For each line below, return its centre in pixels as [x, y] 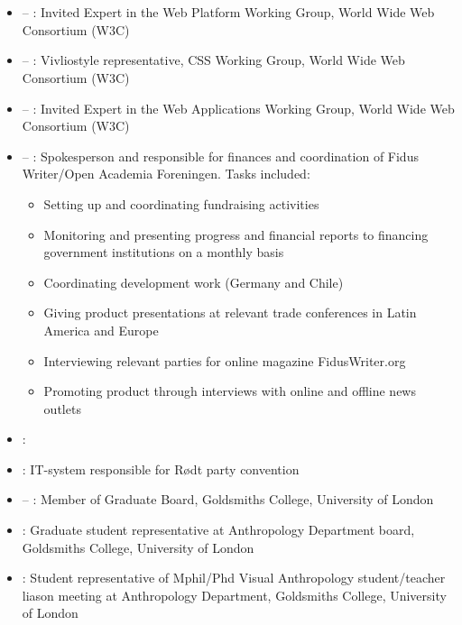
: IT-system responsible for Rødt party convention [161, 469]
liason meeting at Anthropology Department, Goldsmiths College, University [234, 595]
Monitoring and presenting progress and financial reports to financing [236, 234]
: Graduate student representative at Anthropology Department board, [218, 530]
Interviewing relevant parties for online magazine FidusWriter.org [225, 360]
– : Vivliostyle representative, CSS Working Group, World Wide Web [213, 60]
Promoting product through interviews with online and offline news [230, 391]
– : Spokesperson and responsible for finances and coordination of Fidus [220, 156]
